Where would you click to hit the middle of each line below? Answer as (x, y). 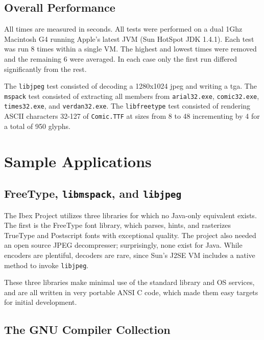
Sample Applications (78, 161)
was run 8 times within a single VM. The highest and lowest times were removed (130, 49)
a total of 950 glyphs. (37, 126)
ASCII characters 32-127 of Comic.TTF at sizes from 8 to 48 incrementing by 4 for (132, 116)
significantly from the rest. (45, 69)
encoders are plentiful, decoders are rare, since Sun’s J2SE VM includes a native (130, 255)
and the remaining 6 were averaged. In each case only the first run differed (121, 58)
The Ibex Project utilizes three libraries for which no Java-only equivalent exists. (130, 215)
